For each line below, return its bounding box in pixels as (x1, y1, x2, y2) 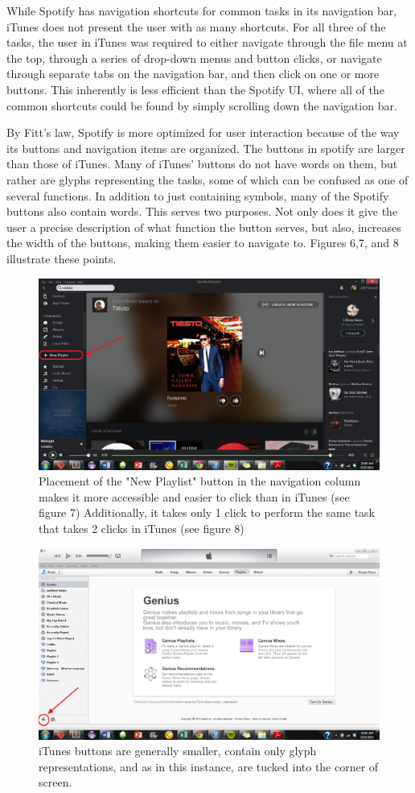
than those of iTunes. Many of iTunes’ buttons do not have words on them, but (6, 155, 398, 172)
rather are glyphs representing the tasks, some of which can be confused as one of (6, 171, 409, 188)
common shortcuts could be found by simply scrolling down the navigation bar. (6, 97, 397, 114)
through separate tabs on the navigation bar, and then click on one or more (6, 65, 380, 82)
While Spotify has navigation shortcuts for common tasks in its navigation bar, (6, 2, 397, 19)
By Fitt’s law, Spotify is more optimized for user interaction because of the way (6, 124, 400, 141)
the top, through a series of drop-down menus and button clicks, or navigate (6, 49, 382, 66)
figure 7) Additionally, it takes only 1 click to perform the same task (39, 504, 376, 521)
